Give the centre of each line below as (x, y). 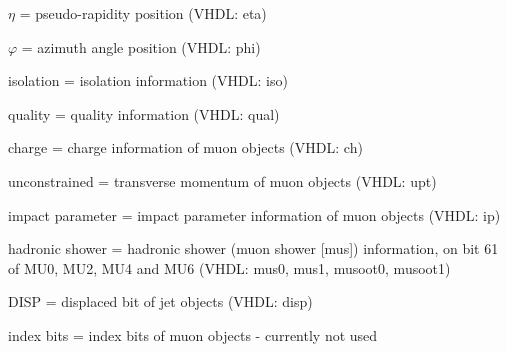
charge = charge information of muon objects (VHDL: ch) (185, 147)
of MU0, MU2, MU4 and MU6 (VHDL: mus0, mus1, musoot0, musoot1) (229, 267)
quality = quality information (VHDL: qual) (144, 113)
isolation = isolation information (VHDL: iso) (148, 80)
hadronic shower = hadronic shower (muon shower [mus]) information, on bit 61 (253, 248)
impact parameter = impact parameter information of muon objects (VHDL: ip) (254, 214)
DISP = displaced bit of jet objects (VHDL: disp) (160, 301)
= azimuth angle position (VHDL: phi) (141, 46)
